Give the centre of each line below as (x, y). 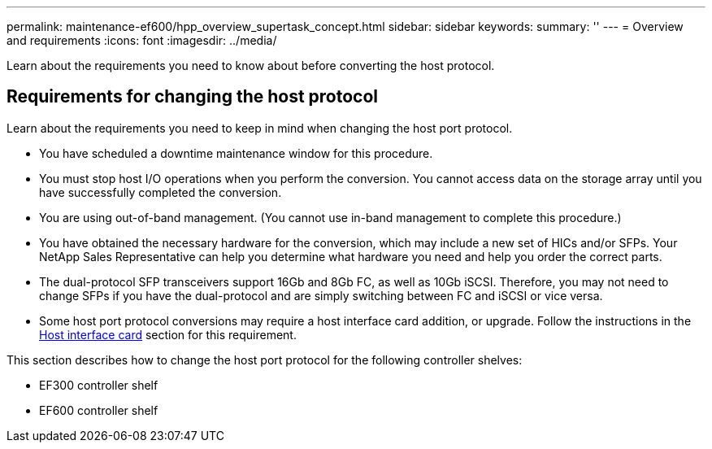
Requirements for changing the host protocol (193, 97)
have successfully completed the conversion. (161, 192)
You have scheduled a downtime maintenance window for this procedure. (236, 153)
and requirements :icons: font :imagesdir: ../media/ (142, 40)
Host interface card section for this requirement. (168, 334)
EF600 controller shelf (99, 410)
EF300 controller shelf (99, 385)
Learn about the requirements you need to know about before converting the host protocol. (251, 65)
